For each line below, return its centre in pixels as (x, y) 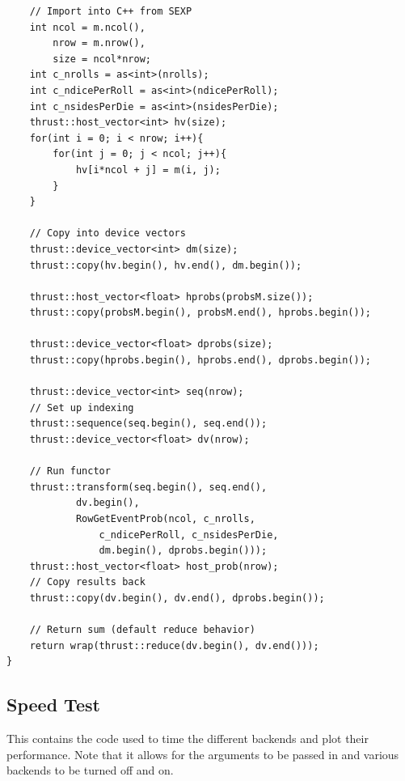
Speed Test (53, 705)
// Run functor (70, 471)
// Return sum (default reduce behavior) (142, 630)
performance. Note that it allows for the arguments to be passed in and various (203, 754)
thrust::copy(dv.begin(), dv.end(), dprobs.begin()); (177, 598)
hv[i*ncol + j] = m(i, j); (148, 170)
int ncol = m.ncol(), (87, 27)
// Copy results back (87, 582)
